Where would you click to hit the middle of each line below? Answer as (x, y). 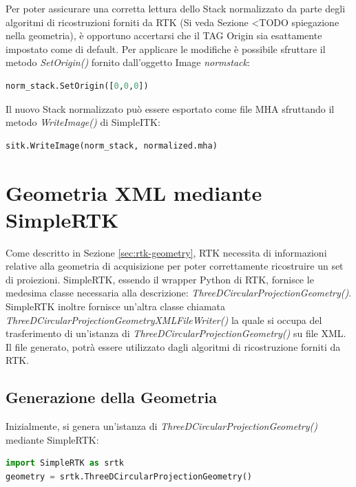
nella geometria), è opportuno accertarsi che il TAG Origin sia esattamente (164, 35)
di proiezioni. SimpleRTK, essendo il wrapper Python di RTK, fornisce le (160, 279)
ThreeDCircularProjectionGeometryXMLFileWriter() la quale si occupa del (164, 320)
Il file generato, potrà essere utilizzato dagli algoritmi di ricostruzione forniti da (173, 346)
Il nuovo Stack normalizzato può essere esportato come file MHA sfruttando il (170, 108)
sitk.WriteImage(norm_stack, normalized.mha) (112, 145)
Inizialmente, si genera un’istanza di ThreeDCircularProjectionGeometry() (161, 426)
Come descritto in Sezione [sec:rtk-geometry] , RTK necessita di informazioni (166, 252)
